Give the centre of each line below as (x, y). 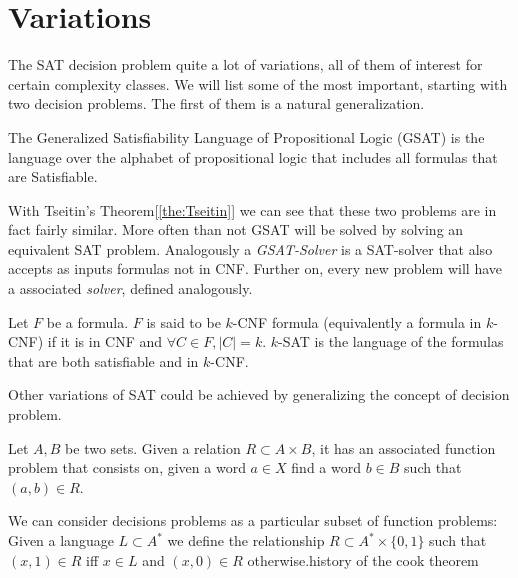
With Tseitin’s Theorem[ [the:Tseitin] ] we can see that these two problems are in (252, 209)
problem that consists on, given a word (127, 467)
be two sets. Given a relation (153, 447)
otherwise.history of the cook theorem (363, 559)
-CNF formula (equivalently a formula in (357, 321)
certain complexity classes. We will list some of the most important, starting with (258, 83)
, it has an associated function (403, 447)
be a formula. (87, 321)
